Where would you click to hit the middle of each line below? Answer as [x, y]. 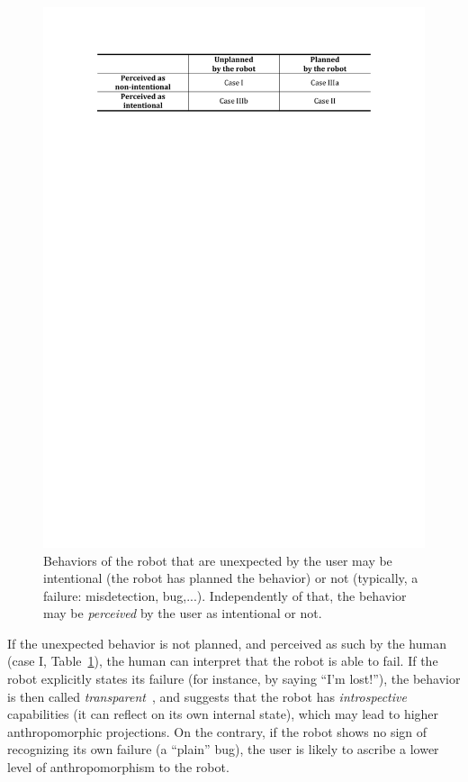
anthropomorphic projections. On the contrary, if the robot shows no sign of [217, 731]
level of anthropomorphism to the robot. [118, 767]
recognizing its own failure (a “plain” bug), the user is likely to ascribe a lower [223, 749]
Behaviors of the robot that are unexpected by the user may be [218, 560]
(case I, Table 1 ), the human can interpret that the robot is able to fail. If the [223, 661]
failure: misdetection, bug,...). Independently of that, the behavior [225, 595]
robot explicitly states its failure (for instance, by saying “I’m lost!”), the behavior [234, 679]
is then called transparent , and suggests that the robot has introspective [207, 696]
